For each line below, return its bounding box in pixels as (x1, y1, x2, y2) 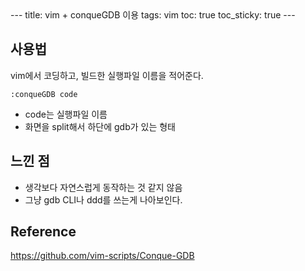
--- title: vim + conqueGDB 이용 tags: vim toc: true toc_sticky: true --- (10, 9, 296, 21)
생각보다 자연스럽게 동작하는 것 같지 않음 (24, 181, 183, 193)
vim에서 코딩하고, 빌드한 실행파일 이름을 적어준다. (10, 69, 204, 81)
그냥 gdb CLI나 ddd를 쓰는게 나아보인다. (24, 193, 183, 206)
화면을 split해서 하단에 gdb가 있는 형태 (24, 120, 176, 132)
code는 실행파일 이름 (24, 108, 108, 120)
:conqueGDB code (10, 89, 78, 99)
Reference (10, 223, 77, 241)
